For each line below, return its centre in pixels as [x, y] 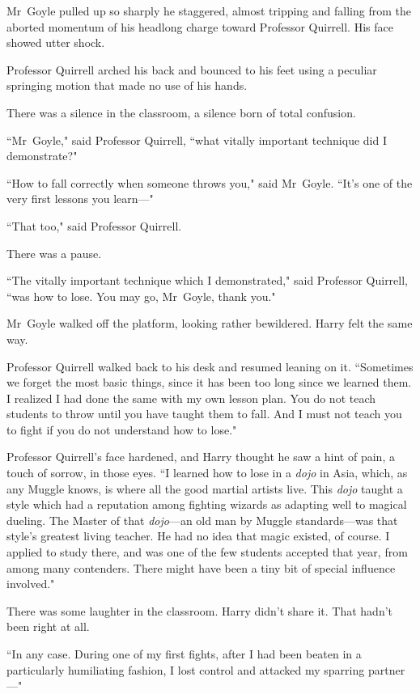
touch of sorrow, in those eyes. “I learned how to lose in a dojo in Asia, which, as [207, 473]
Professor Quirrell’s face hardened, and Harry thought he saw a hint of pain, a [201, 457]
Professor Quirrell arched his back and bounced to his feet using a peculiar [192, 69]
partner [386, 669]
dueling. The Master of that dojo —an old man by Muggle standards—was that [202, 520]
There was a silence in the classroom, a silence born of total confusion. [181, 112]
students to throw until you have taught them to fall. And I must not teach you [204, 414]
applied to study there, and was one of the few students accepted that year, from [207, 552]
